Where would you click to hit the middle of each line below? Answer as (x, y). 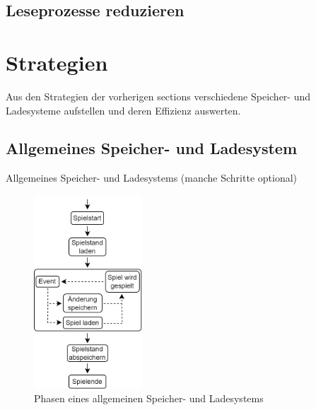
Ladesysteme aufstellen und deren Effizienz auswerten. (123, 110)
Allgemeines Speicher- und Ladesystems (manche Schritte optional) (152, 178)
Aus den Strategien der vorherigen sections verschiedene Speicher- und (158, 96)
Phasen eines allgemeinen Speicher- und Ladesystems (149, 398)
